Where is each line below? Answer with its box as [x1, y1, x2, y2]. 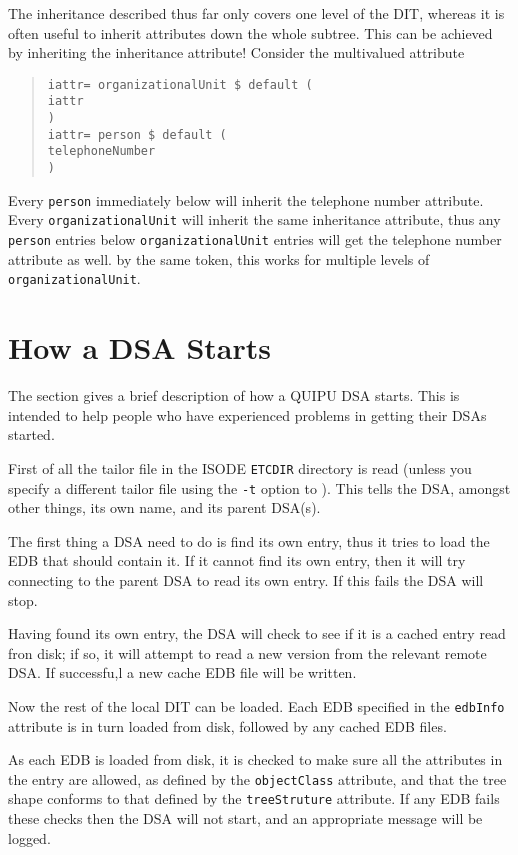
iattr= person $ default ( [47, 127, 227, 142]
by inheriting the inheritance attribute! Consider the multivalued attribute [8, 42, 465, 63]
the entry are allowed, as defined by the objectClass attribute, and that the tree [8, 768, 507, 789]
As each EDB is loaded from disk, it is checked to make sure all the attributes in [8, 749, 503, 770]
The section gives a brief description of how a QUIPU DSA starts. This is [8, 385, 460, 406]
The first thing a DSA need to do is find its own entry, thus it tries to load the [8, 530, 490, 551]
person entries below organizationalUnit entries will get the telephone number [8, 229, 502, 250]
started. [8, 424, 55, 445]
